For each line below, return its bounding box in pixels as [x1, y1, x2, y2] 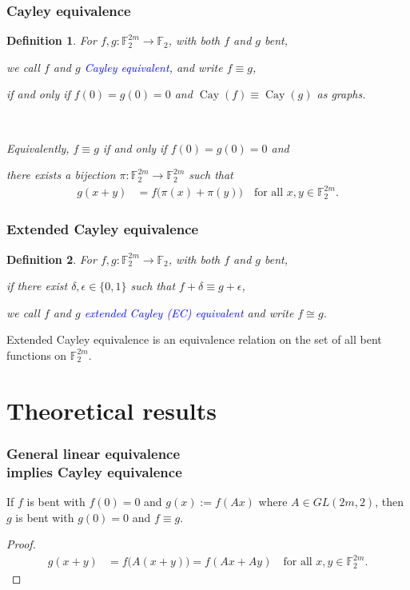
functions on [6, 346, 67, 363]
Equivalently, [6, 139, 70, 156]
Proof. [6, 536, 36, 552]
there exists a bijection [6, 166, 116, 183]
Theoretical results [6, 393, 217, 426]
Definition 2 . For [6, 250, 97, 267]
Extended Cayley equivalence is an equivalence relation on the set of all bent [6, 331, 382, 348]
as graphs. [316, 86, 366, 102]
